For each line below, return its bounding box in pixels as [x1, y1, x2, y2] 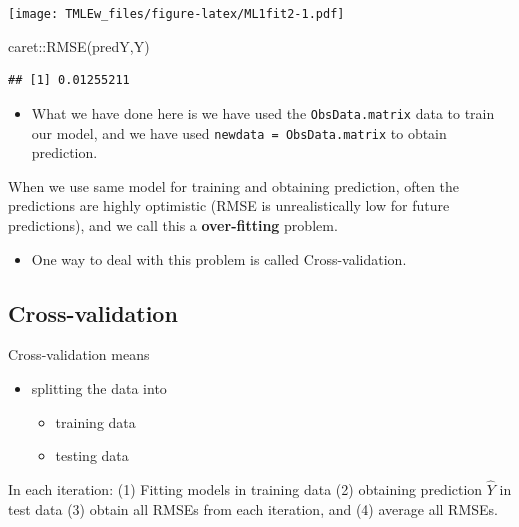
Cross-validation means [8, 344, 150, 365]
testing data [55, 445, 129, 466]
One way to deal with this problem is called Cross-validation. [31, 248, 407, 269]
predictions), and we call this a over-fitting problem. [8, 214, 338, 235]
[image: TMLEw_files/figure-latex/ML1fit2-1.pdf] [8, 7, 345, 21]
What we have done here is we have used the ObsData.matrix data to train [31, 102, 495, 123]
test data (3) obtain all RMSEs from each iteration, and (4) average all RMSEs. [8, 498, 498, 519]
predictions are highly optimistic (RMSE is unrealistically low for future [8, 195, 450, 216]
